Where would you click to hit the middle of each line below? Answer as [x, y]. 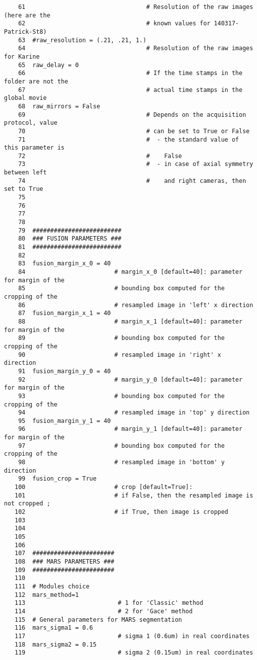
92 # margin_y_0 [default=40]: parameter [130, 379]
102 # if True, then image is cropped [122, 512]
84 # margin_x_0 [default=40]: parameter [130, 272]
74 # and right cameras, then [132, 181]
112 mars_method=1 [47, 595]
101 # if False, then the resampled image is [134, 495]
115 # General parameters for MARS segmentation [98, 619]
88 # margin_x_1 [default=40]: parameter [130, 321]
